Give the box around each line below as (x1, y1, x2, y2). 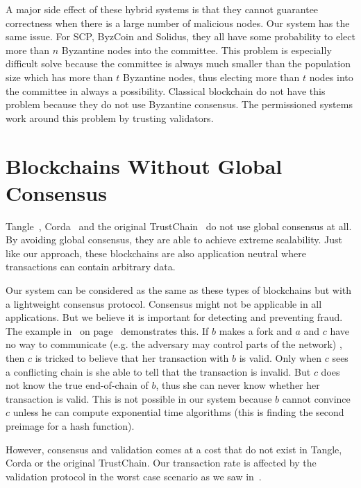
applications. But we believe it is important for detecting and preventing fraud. (6, 310, 343, 324)
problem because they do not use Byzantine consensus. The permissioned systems (6, 97, 353, 112)
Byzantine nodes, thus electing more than (122, 69, 300, 84)
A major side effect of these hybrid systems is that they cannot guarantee (6, 2, 319, 16)
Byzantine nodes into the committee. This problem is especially (61, 42, 332, 57)
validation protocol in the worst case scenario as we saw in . (6, 469, 262, 483)
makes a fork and (219, 323, 292, 338)
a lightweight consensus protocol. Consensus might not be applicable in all (6, 296, 322, 311)
